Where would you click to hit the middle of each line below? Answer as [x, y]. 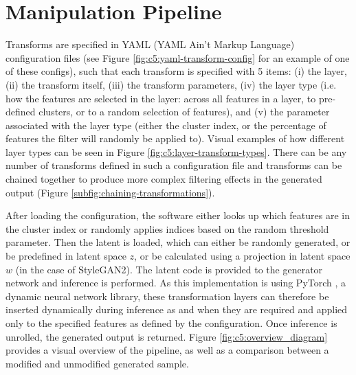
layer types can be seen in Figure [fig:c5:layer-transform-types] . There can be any [176, 151]
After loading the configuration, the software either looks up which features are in [178, 215]
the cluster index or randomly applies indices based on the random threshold [167, 228]
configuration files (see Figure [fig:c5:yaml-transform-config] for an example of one [178, 57]
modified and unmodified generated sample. [97, 363]
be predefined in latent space [66, 256]
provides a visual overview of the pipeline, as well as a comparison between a [167, 350]
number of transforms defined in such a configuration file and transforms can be [174, 165]
